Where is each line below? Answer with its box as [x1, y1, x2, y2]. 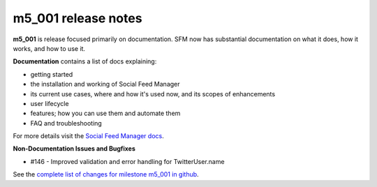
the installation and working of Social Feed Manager [30, 80, 181, 89]
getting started [30, 70, 73, 78]
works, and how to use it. [13, 44, 86, 52]
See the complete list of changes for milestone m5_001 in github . [13, 170, 199, 179]
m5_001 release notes [13, 10, 142, 26]
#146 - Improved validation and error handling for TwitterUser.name [30, 157, 225, 165]
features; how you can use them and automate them [30, 109, 181, 118]
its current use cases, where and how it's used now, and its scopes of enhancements [30, 89, 276, 98]
